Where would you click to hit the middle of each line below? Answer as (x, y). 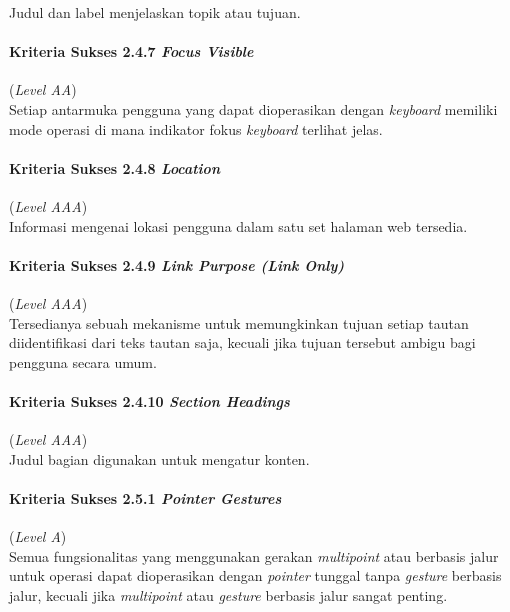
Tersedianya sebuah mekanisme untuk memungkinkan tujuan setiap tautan (239, 322)
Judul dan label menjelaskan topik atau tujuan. (155, 12)
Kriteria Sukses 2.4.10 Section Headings (149, 400)
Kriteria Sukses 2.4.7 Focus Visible (131, 51)
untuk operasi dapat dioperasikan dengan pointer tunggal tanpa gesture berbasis (255, 575)
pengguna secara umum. (83, 361)
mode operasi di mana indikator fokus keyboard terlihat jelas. (196, 128)
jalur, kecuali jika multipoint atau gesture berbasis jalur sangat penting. (228, 594)
